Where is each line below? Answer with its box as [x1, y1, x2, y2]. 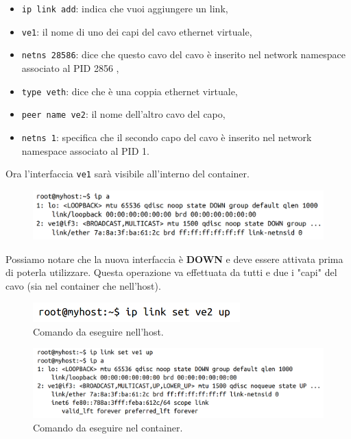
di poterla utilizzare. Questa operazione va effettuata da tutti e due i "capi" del [5, 265, 337, 279]
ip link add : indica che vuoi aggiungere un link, [21, 1, 228, 15]
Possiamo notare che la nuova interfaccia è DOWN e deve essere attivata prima [5, 251, 343, 266]
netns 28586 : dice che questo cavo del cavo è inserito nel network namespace [21, 47, 346, 62]
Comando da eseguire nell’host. [33, 324, 164, 338]
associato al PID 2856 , [21, 60, 119, 75]
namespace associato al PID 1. [21, 143, 149, 158]
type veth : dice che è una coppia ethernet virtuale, [21, 84, 238, 98]
